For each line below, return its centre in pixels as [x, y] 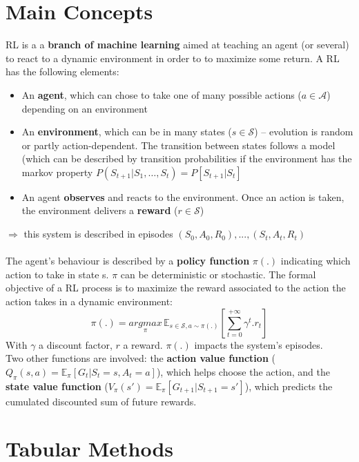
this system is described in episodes [98, 234]
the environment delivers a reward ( [100, 210]
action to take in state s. [57, 274]
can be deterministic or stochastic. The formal [218, 274]
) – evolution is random [304, 132]
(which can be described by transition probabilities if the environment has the [187, 158]
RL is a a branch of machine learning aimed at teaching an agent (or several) [177, 45]
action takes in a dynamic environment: [89, 301]
